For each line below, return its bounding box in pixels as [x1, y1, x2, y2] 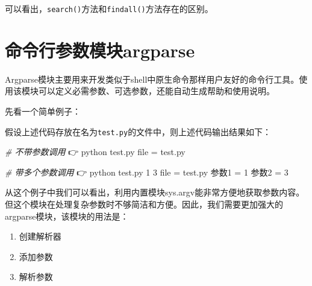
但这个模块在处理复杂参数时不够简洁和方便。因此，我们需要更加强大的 [5, 198, 283, 210]
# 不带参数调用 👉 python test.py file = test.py [5, 145, 186, 158]
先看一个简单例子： [5, 104, 81, 117]
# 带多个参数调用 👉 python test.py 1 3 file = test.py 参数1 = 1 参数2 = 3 [5, 165, 289, 178]
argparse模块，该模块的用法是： [5, 209, 129, 222]
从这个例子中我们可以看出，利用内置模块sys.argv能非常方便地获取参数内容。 [5, 186, 305, 199]
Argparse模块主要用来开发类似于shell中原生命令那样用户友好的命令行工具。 [5, 72, 299, 85]
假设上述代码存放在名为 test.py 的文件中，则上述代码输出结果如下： [5, 125, 272, 138]
